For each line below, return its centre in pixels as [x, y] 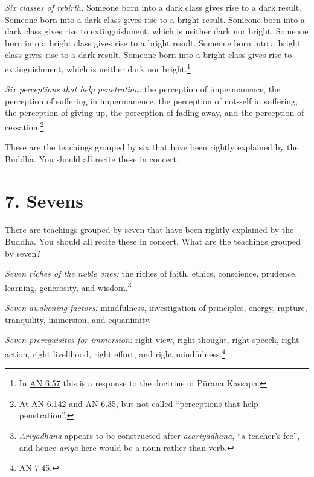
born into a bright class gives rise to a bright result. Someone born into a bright [153, 43]
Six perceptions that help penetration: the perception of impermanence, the [143, 89]
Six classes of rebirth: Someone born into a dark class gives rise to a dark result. [153, 7]
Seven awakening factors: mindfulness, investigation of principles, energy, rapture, [156, 308]
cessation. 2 [24, 126]
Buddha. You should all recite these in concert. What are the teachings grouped [153, 241]
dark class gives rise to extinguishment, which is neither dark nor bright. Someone [157, 31]
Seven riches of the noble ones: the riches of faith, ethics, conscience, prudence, [151, 273]
